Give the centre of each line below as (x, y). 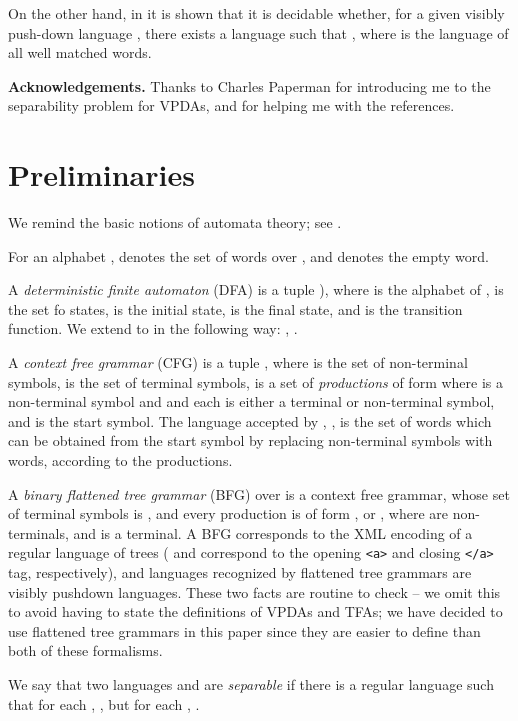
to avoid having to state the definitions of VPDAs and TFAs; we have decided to (255, 611)
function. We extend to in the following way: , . (153, 328)
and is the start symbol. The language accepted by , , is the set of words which (250, 420)
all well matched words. (80, 52)
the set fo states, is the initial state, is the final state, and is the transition (235, 308)
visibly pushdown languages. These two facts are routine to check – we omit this (254, 591)
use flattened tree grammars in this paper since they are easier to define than (244, 630)
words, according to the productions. (120, 460)
